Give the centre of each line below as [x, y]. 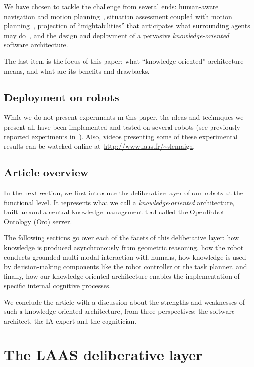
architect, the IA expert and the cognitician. [70, 321]
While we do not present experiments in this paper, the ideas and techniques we [124, 117]
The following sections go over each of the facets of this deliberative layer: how [122, 238]
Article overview [46, 172]
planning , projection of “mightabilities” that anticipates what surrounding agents [127, 26]
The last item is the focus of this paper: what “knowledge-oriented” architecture [124, 61]
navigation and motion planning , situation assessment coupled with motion [118, 16]
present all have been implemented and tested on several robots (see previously [122, 126]
